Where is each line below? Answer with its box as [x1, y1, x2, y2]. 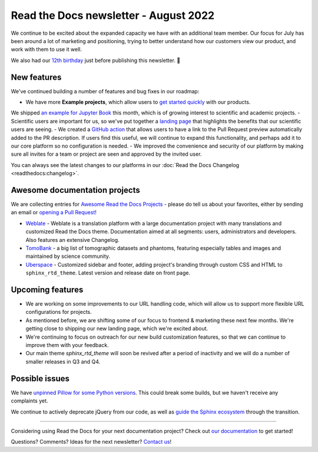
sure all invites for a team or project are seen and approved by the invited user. [11, 150, 202, 158]
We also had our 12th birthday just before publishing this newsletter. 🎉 [11, 57, 181, 64]
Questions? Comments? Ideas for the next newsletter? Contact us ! [11, 438, 172, 446]
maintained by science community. [25, 253, 111, 260]
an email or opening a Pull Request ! [11, 209, 97, 216]
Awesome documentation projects [11, 185, 141, 195]
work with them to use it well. [11, 46, 82, 53]
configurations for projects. [25, 309, 92, 316]
